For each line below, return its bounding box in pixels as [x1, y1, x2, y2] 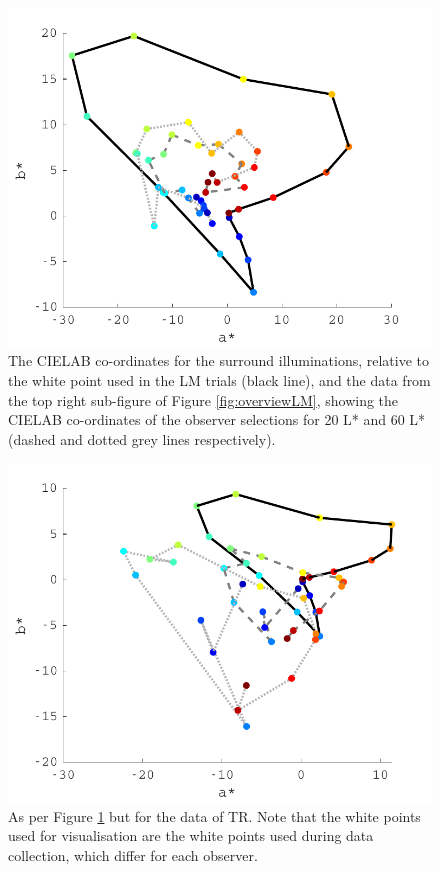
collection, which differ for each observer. [8, 845, 258, 866]
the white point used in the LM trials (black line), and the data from [8, 370, 431, 391]
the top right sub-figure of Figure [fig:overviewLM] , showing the [8, 389, 399, 410]
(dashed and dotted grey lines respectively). [8, 428, 276, 449]
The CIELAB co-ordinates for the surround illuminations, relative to [8, 350, 430, 371]
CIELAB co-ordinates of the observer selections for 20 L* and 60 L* [8, 409, 426, 430]
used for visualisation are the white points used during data [8, 825, 374, 846]
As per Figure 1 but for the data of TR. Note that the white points [8, 805, 421, 826]
